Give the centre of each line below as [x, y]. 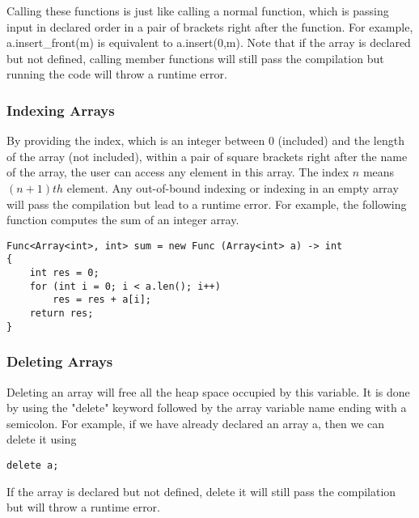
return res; [61, 314]
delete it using [42, 439]
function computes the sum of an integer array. [123, 220]
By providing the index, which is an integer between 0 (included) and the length [205, 140]
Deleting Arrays [60, 361]
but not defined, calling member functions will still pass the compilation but [195, 58]
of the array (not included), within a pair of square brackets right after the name [207, 156]
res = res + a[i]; [102, 300]
